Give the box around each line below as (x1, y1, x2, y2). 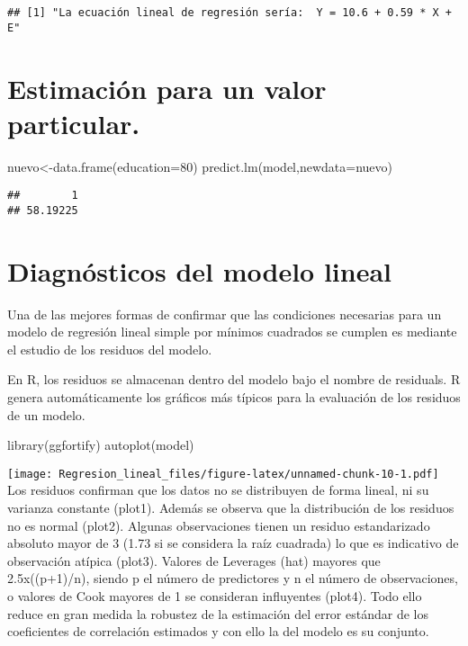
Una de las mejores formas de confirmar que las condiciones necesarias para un (7, 304, 442, 323)
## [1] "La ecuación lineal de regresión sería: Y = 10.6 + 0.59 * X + (7, 6, 452, 19)
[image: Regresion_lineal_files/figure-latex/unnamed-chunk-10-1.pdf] (7, 467, 439, 480)
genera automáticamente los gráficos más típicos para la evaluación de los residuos (7, 388, 461, 407)
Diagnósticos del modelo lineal (7, 252, 392, 289)
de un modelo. (7, 405, 85, 424)
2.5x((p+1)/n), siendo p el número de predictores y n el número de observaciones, (7, 569, 458, 588)
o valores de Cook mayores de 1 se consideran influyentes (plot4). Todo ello (7, 587, 422, 606)
